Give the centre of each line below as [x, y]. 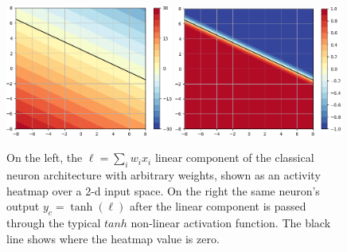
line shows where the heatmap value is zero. [113, 238]
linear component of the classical [234, 157]
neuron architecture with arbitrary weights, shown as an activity [164, 175]
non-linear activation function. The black [231, 223]
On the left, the [45, 157]
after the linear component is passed [218, 206]
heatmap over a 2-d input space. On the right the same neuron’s [163, 190]
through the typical [54, 223]
